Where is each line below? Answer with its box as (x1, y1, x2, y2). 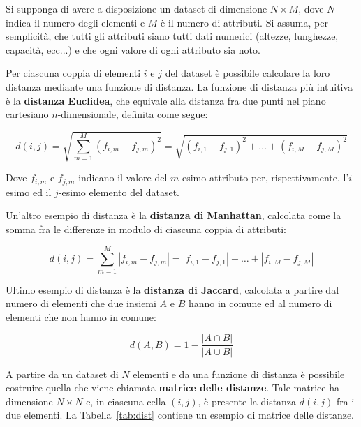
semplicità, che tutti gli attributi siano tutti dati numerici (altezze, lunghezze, (6, 29, 339, 43)
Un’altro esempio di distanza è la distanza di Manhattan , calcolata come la (6, 208, 341, 223)
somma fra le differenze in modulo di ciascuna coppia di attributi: (6, 221, 287, 236)
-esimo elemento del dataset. (58, 184, 180, 199)
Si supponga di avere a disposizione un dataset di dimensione (6, 1, 267, 15)
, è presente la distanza (198, 394, 297, 408)
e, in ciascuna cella (86, 394, 166, 408)
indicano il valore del (78, 170, 168, 185)
